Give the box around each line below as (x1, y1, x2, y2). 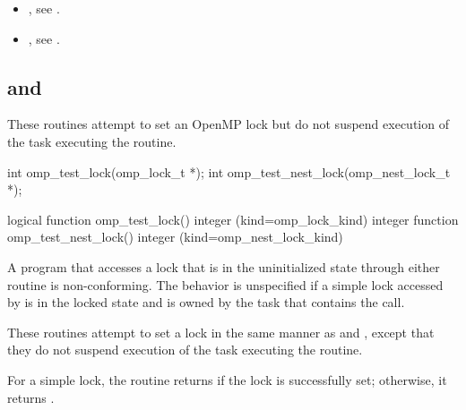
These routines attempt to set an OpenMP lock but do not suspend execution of (7, 115, 449, 133)
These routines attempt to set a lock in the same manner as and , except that (7, 322, 435, 341)
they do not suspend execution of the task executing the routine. (7, 340, 363, 359)
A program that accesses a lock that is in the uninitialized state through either (7, 257, 440, 276)
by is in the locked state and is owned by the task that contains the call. (7, 293, 405, 312)
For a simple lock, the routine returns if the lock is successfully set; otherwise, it (7, 370, 447, 389)
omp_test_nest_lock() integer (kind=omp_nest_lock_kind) (7, 227, 343, 246)
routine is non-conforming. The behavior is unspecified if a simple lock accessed (7, 275, 444, 294)
